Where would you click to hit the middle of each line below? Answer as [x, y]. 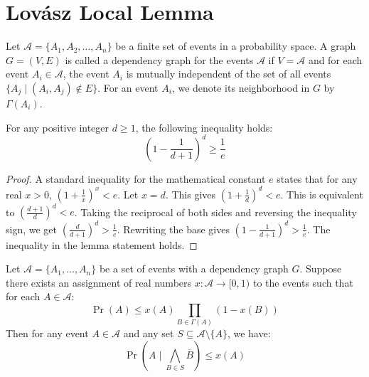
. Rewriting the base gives [173, 229]
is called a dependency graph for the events [159, 59]
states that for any [317, 178]
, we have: [249, 333]
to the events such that [303, 282]
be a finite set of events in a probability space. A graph [236, 46]
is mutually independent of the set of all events [229, 74]
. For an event [128, 87]
